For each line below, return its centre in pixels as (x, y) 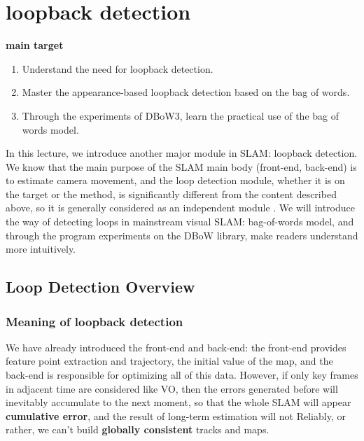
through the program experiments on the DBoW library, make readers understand (182, 235)
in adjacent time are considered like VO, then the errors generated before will (172, 388)
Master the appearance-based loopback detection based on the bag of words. (186, 92)
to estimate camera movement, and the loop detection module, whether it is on (175, 180)
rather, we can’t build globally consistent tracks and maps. (138, 429)
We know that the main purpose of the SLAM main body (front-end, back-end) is (181, 166)
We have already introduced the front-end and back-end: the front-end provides (176, 347)
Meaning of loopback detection (94, 321)
